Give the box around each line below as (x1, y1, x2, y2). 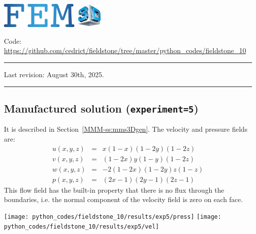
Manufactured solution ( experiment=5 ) (4, 101, 199, 116)
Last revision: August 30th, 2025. (4, 69, 104, 80)
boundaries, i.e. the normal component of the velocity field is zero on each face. (4, 194, 243, 205)
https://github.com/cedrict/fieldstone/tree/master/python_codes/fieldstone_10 (4, 45, 246, 56)
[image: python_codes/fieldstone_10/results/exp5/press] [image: (4, 213, 222, 220)
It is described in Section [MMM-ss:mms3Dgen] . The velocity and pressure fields (4, 124, 248, 134)
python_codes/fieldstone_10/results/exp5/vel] (4, 223, 159, 230)
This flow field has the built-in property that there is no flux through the (4, 184, 224, 195)
